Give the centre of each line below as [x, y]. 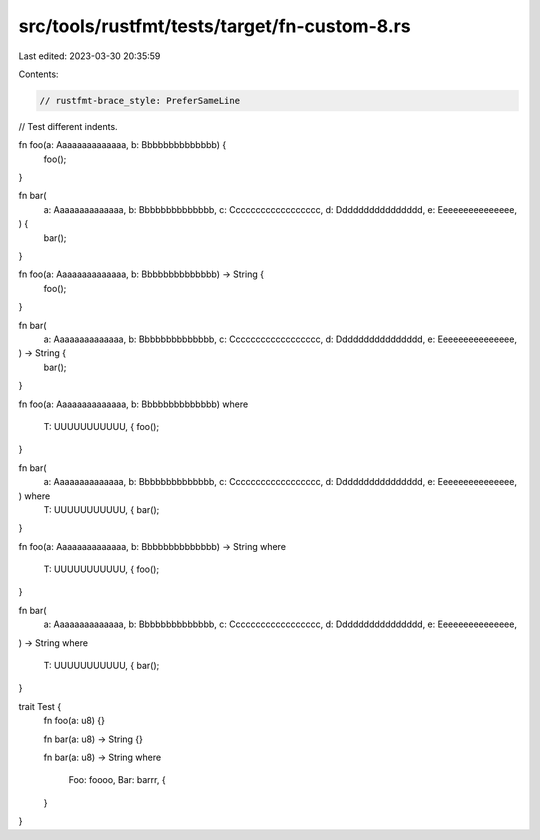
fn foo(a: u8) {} [74, 721]
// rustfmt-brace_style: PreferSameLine [139, 100]
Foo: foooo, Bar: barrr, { [117, 780]
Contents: [38, 74]
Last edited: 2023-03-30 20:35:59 [89, 56]
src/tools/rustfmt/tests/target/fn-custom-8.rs [214, 26]
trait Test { [40, 706]
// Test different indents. [68, 126]
